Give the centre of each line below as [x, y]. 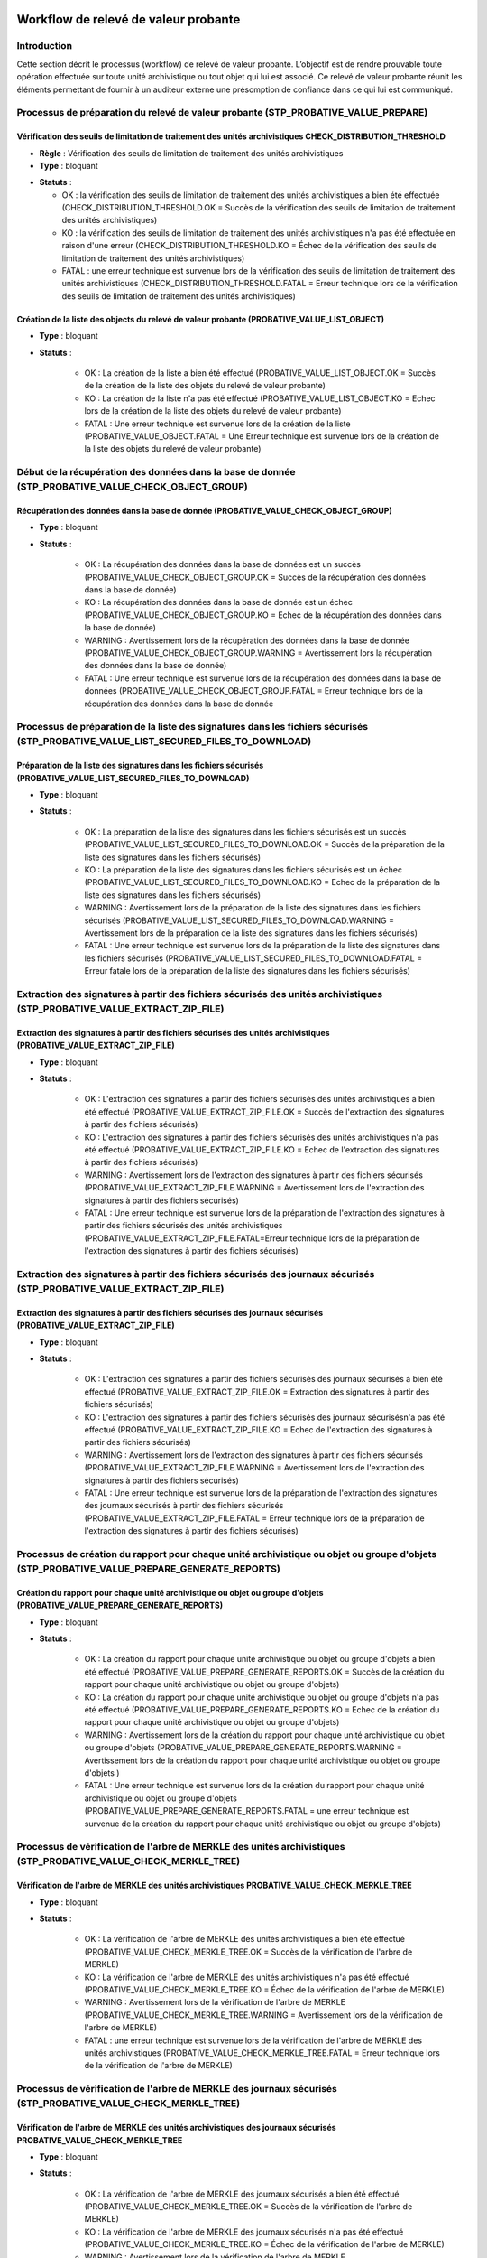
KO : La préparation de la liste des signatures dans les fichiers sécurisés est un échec [243, 870]
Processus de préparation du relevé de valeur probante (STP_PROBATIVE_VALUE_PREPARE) [222, 113]
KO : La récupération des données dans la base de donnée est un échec [219, 602]
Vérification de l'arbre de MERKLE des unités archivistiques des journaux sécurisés [177, 2128]
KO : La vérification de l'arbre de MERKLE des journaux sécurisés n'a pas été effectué [244, 2232]
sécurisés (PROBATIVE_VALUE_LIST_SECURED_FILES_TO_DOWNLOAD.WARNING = [239, 920]
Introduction [44, 46]
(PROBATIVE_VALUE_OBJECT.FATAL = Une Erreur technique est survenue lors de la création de [262, 436]
